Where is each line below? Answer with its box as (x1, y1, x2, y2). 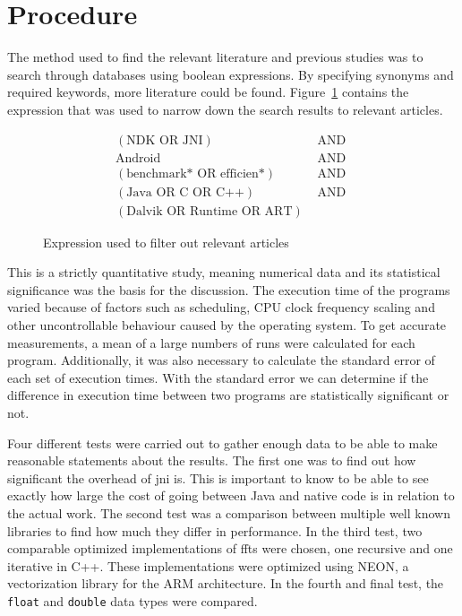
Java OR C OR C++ (126, 186, 244, 199)
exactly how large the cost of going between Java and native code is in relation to (7, 486, 455, 505)
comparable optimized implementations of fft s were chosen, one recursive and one (7, 539, 453, 558)
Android (115, 152, 161, 165)
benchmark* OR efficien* (126, 167, 265, 180)
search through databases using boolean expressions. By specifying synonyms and (7, 65, 454, 83)
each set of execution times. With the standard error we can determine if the (7, 368, 429, 386)
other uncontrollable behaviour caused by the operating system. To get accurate (7, 316, 447, 334)
